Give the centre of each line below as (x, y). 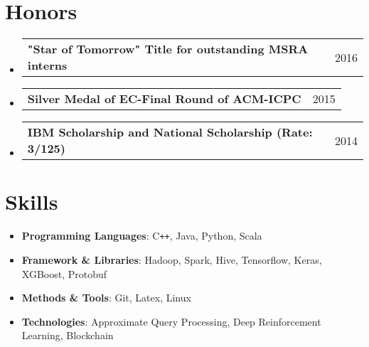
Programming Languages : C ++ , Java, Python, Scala (142, 236)
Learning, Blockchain (68, 335)
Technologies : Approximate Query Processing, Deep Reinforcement (171, 321)
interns (47, 65)
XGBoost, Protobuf (64, 273)
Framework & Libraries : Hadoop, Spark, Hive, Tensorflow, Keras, (172, 259)
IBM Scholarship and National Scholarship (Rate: (170, 132)
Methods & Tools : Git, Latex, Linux (106, 298)
